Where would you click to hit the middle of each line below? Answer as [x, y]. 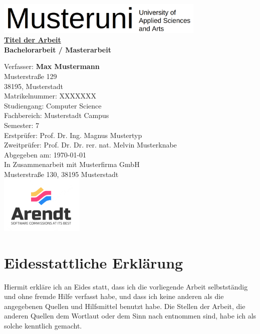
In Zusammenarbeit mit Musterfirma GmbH [72, 164]
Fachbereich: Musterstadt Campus [57, 115]
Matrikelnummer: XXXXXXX [50, 96]
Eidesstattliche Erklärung [94, 262]
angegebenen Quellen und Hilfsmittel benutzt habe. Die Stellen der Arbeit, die [125, 306]
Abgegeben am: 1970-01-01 [45, 154]
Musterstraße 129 [31, 76]
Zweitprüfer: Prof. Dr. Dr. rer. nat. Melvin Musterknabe [90, 145]
